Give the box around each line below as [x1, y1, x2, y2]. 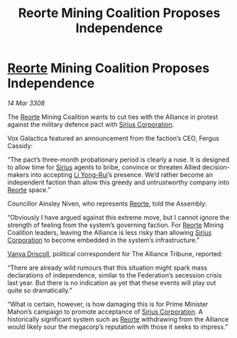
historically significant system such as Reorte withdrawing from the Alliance [7, 315, 229, 323]
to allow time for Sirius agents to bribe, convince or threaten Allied [7, 162, 201, 171]
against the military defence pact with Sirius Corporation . [7, 120, 175, 129]
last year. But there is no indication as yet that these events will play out [7, 278, 216, 287]
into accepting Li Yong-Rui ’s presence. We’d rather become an [31, 170, 213, 179]
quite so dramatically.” [7, 286, 72, 295]
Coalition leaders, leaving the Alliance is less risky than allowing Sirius [7, 228, 212, 236]
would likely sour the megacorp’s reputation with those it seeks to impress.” [7, 322, 228, 331]
